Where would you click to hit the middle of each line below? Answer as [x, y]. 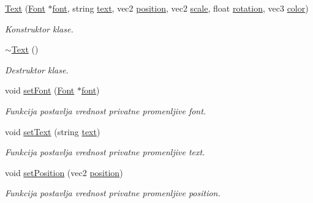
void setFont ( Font [40, 90]
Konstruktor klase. [39, 28]
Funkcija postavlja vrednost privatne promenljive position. [113, 193]
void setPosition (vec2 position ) [64, 172]
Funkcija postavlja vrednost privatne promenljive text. [105, 152]
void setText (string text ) [53, 131]
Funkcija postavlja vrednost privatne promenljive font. [106, 110]
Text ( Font [25, 8]
